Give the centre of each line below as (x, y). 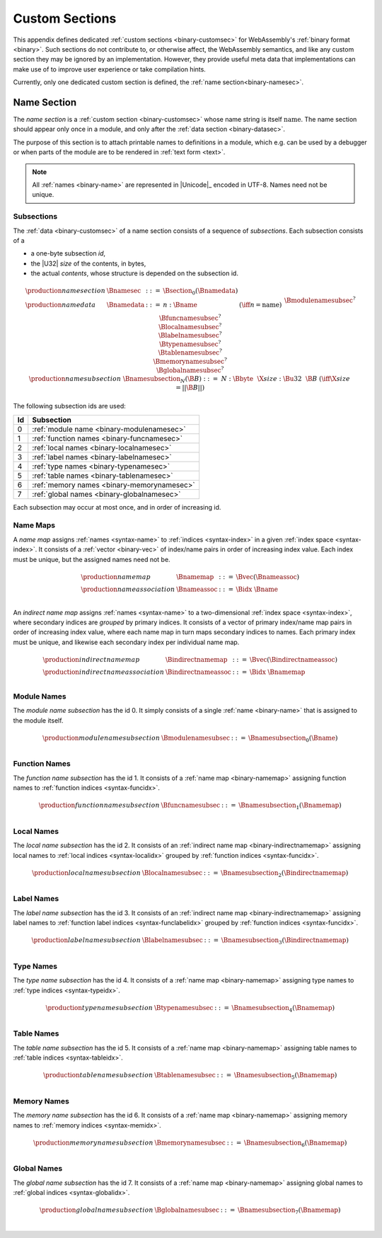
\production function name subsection (99, 806)
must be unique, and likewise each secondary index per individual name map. (126, 642)
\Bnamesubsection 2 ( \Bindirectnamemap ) (284, 873)
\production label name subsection (86, 940)
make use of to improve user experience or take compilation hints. (110, 69)
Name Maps (34, 525)
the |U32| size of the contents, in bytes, (88, 263)
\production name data (60, 305)
